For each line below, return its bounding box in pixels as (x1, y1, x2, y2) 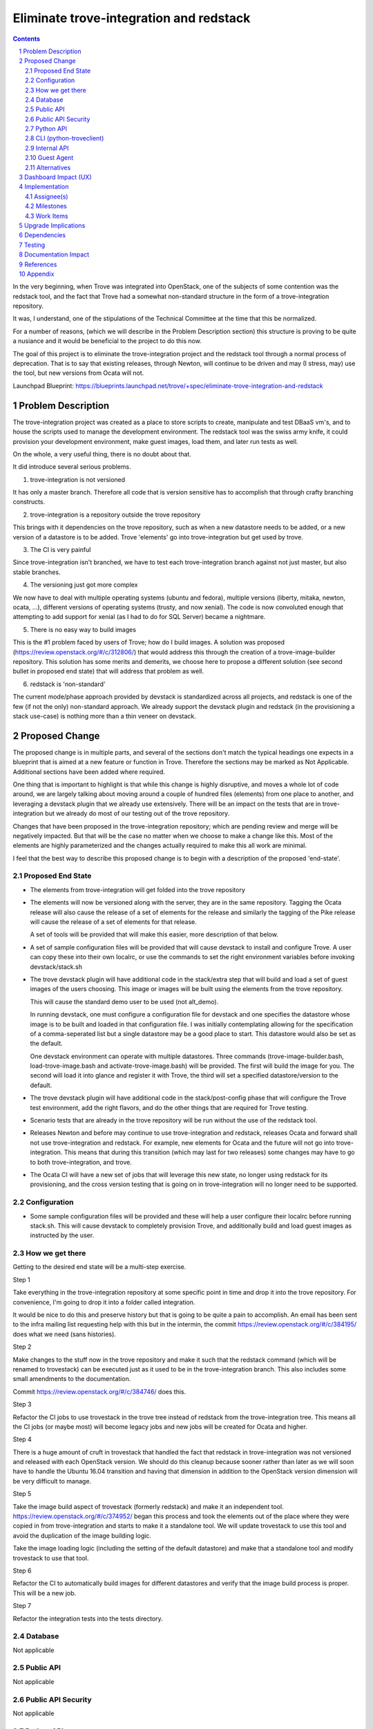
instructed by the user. (30, 1231, 95, 1239)
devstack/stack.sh (30, 962, 83, 971)
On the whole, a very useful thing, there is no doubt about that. (12, 450, 191, 458)
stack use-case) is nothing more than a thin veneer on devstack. (12, 712, 196, 720)
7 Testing (19, 241, 46, 249)
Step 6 (12, 1566, 32, 1575)
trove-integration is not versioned (30, 475, 126, 483)
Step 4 (12, 1435, 32, 1443)
